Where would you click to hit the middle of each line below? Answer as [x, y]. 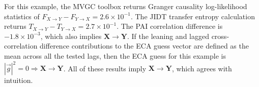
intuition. [19, 80]
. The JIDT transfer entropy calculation [193, 16]
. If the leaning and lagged [168, 36]
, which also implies [71, 36]
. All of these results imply [105, 68]
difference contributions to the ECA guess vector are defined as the [144, 46]
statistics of [22, 16]
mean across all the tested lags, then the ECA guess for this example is [115, 55]
